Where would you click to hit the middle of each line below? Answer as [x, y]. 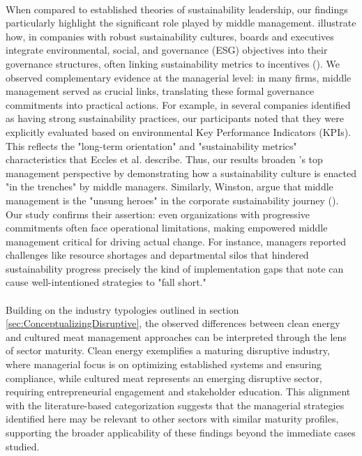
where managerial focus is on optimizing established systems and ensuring [164, 364]
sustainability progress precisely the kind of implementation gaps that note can [175, 268]
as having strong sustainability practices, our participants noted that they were [175, 118]
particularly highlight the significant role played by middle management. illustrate [181, 23]
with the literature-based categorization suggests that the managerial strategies [175, 405]
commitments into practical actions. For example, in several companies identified [178, 104]
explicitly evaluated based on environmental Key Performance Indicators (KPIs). [179, 131]
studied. [23, 446]
